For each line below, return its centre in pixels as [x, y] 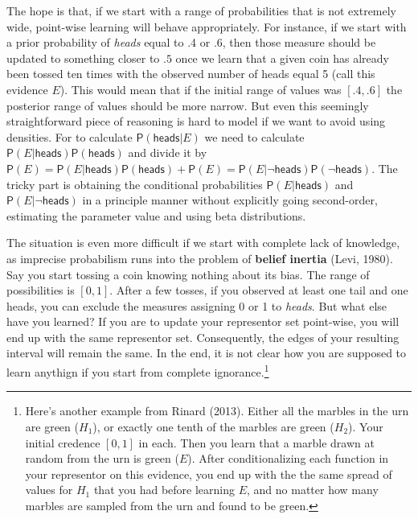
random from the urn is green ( [102, 458]
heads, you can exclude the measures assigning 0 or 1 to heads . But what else [197, 305]
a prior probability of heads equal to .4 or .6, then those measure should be [191, 42]
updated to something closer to [83, 58]
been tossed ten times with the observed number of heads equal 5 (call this [191, 74]
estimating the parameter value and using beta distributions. [156, 215]
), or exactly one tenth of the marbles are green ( [213, 426]
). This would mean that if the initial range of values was [201, 89]
